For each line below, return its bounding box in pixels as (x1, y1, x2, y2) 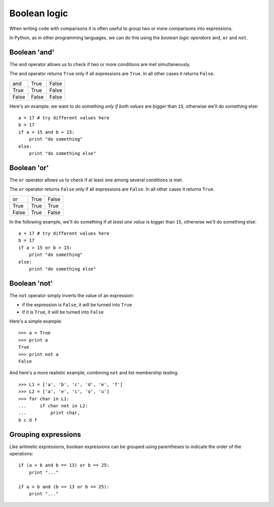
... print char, (18, 410, 80, 416)
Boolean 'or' (9, 163, 49, 172)
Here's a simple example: (9, 318, 62, 325)
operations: (9, 451, 33, 457)
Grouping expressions (9, 430, 81, 439)
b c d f (18, 417, 38, 423)
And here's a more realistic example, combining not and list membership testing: (9, 370, 179, 376)
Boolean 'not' (9, 279, 53, 288)
